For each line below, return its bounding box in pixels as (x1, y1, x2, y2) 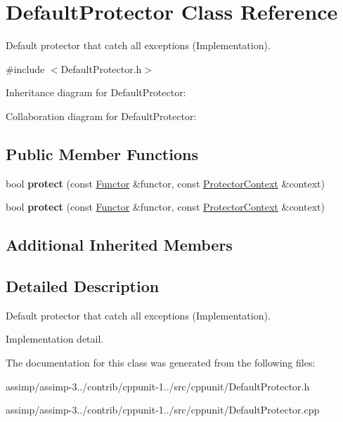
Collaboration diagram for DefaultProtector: (6, 108, 197, 123)
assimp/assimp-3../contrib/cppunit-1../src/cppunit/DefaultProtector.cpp (6, 402, 320, 417)
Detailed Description (6, 275, 160, 297)
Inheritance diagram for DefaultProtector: (6, 85, 186, 100)
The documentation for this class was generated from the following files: (6, 355, 316, 370)
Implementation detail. (6, 331, 104, 346)
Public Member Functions (6, 143, 198, 164)
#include (6, 61, 45, 76)
